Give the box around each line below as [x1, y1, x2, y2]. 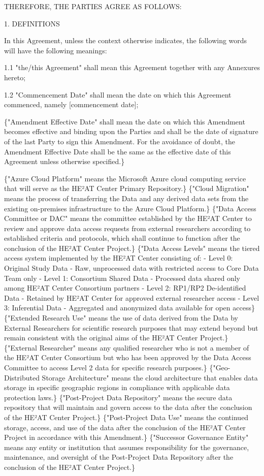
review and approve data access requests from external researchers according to [4, 223, 251, 233]
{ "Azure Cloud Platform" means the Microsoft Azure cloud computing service [4, 173, 246, 183]
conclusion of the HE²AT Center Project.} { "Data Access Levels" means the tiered [4, 242, 260, 253]
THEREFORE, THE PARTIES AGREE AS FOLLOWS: [4, 1, 182, 11]
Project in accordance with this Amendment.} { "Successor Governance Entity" [4, 432, 249, 442]
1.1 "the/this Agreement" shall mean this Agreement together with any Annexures [4, 62, 260, 73]
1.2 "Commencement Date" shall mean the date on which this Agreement [4, 89, 232, 100]
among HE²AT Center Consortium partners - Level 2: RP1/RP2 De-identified [4, 282, 246, 293]
